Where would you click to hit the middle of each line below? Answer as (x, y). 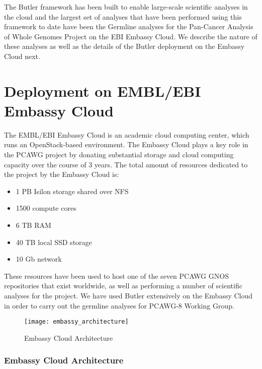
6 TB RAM (33, 225)
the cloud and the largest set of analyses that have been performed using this (123, 16)
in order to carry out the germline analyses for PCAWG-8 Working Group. (119, 305)
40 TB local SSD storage (54, 242)
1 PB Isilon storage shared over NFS (72, 191)
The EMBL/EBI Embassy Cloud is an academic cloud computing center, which (127, 134)
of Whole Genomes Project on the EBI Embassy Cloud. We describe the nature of (131, 36)
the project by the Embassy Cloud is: (62, 174)
